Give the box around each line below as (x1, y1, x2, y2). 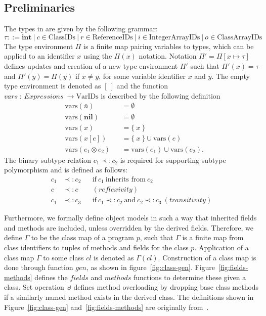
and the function (116, 80, 168, 91)
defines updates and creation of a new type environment (4, 60, 178, 71)
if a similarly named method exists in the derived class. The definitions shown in (4, 292, 254, 302)
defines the (34, 272, 68, 282)
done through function (4, 262, 73, 273)
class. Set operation (4, 282, 64, 292)
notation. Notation (139, 51, 197, 61)
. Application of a (194, 242, 249, 253)
